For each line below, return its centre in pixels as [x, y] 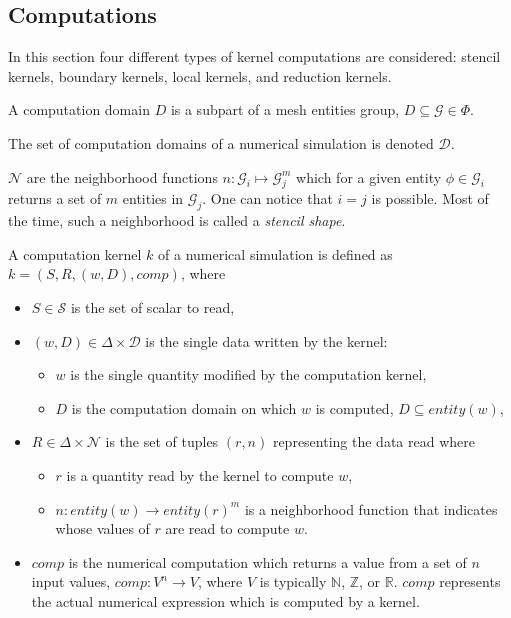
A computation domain [79, 109]
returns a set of [55, 198]
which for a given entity [369, 176]
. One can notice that [267, 198]
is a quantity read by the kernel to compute [200, 474]
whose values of [102, 528]
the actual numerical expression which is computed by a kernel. [225, 600]
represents [470, 581]
